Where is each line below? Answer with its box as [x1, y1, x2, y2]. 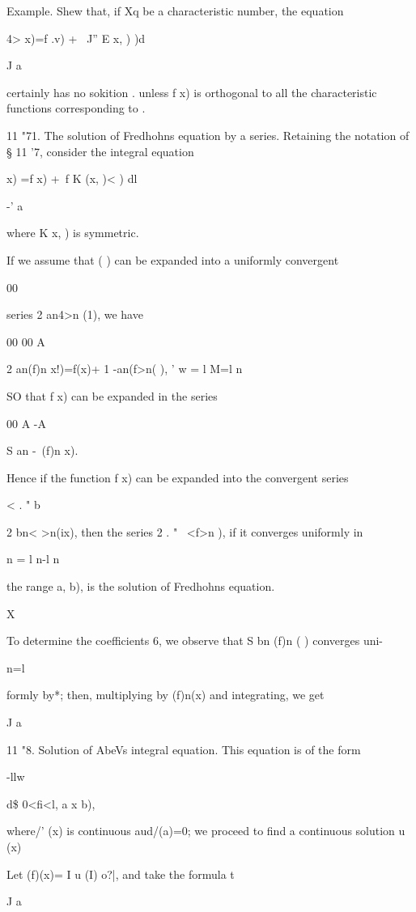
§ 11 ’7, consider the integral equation [6, 142, 194, 159]
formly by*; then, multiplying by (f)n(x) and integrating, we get [6, 686, 325, 703]
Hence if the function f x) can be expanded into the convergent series [6, 469, 349, 486]
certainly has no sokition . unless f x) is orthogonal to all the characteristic [6, 83, 377, 100]
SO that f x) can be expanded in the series [6, 387, 218, 404]
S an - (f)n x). [6, 442, 79, 459]
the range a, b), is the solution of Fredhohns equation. [6, 578, 275, 595]
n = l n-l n [6, 550, 60, 567]
